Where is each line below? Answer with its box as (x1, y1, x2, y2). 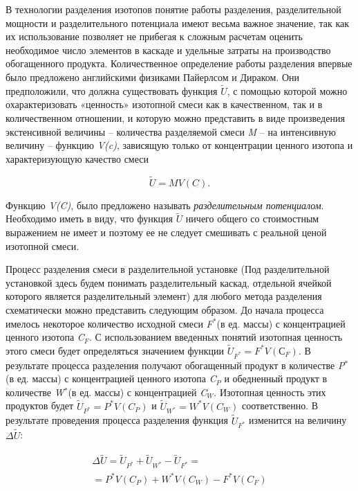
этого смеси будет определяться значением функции (6, 343, 225, 357)
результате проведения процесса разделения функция (6, 413, 229, 427)
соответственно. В (242, 398, 319, 413)
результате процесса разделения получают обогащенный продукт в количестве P (6, 357, 345, 372)
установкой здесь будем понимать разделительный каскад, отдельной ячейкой (6, 275, 332, 289)
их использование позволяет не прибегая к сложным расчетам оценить (6, 29, 303, 44)
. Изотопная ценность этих (214, 384, 326, 399)
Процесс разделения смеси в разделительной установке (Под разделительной (6, 262, 330, 276)
